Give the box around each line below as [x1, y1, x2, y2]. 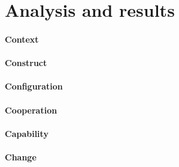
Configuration [5, 80, 63, 93]
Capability [5, 127, 48, 139]
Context [5, 32, 39, 45]
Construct [5, 56, 47, 69]
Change [5, 150, 37, 163]
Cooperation [5, 103, 57, 116]
